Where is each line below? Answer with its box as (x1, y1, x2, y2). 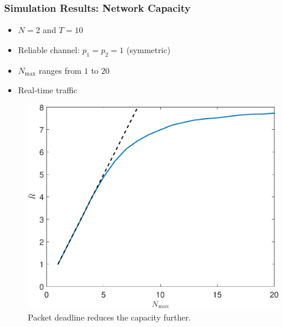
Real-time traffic (18, 84, 77, 96)
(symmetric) (126, 43, 171, 55)
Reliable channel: (18, 43, 80, 55)
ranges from (38, 64, 82, 76)
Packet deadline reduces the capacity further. (28, 310, 191, 323)
